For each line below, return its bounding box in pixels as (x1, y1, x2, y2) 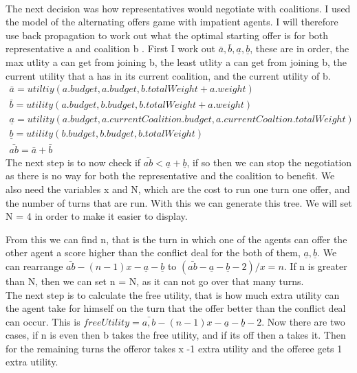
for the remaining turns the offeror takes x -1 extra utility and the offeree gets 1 (6, 341, 343, 355)
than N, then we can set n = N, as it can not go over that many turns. (6, 273, 304, 288)
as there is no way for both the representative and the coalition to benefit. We (6, 168, 335, 183)
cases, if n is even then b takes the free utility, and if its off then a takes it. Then (6, 328, 346, 342)
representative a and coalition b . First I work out (6, 41, 216, 56)
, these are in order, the (250, 41, 349, 56)
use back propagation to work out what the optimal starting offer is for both (6, 27, 329, 42)
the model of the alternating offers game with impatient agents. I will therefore (6, 14, 338, 29)
